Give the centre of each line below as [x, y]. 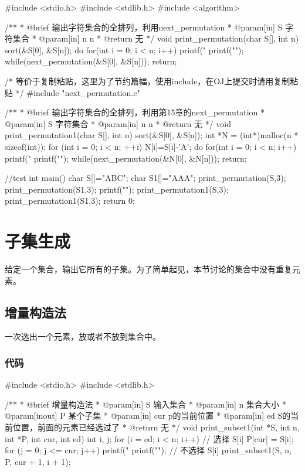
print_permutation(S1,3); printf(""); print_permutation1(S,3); [117, 189]
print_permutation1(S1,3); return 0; [70, 201]
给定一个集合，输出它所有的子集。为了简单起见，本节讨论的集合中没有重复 [148, 269]
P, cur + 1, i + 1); [38, 461]
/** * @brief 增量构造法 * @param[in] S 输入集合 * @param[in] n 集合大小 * [145, 404]
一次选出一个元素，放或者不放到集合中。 [83, 336]
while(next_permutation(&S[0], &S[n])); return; [91, 61]
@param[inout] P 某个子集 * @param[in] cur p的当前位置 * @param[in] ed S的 [148, 415]
